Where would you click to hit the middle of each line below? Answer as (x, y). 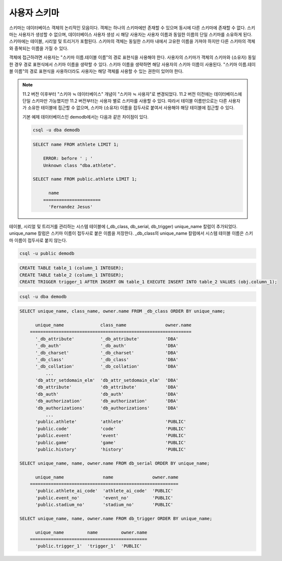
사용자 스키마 (34, 13)
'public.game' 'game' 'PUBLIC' (111, 442)
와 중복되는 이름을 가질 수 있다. (39, 48)
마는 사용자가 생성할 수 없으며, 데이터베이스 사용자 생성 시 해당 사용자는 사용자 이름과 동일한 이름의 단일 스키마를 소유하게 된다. (131, 34)
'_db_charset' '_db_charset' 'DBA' (107, 353)
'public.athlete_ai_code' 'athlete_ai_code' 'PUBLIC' (104, 491)
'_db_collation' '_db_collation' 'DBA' (107, 366)
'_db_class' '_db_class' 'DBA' (107, 360)
